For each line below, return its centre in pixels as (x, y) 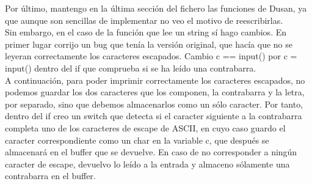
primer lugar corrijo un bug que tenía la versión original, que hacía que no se (149, 44)
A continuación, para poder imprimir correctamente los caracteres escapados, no (155, 80)
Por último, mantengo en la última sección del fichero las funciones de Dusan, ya (156, 8)
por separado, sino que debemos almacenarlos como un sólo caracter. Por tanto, (154, 104)
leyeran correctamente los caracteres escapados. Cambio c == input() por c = (151, 56)
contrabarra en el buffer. (50, 176)
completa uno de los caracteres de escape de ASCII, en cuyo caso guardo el (145, 127)
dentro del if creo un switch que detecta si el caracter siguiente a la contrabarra (154, 116)
